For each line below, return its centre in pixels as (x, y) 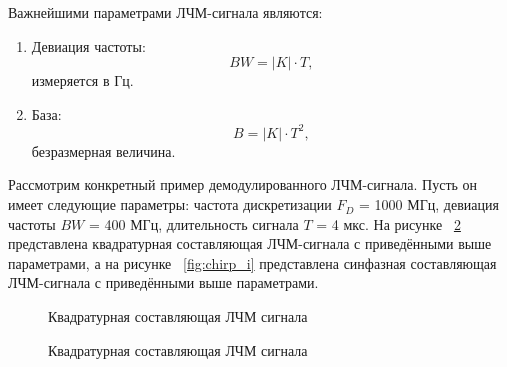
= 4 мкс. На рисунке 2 (388, 223)
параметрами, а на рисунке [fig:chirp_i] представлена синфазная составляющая (252, 262)
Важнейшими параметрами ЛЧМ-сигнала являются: (165, 12)
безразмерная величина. (103, 150)
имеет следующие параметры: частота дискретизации (170, 204)
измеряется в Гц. (82, 80)
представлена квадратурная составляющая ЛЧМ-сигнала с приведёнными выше (250, 243)
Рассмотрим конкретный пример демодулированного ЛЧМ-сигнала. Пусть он (243, 184)
